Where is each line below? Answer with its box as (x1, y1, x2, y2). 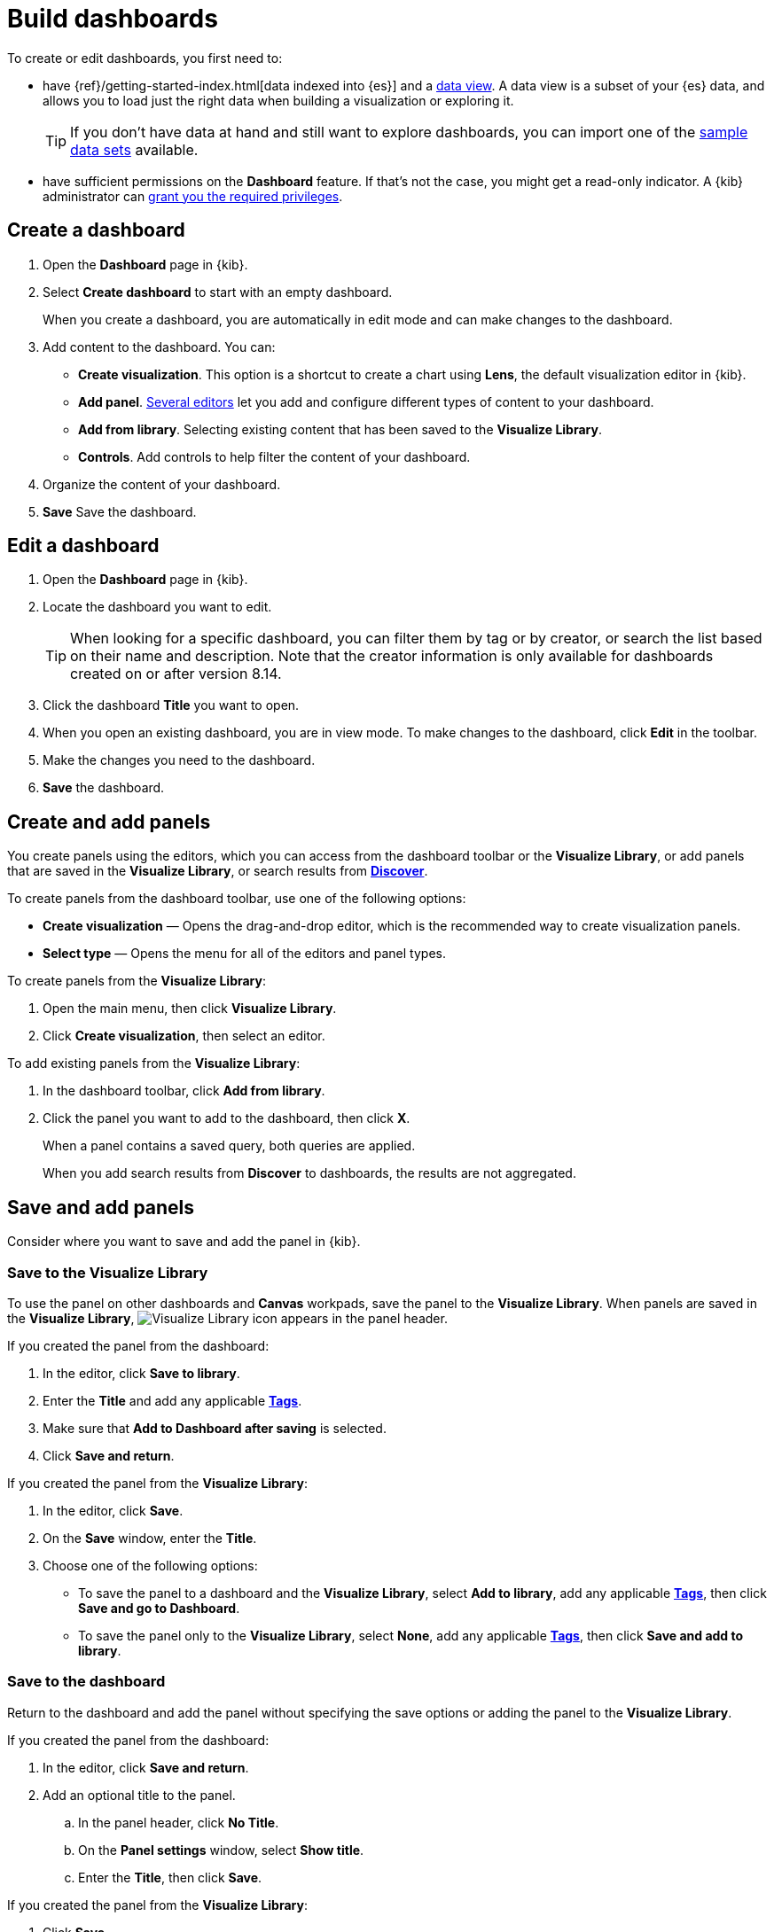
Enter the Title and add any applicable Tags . (43, 1392, 302, 1408)
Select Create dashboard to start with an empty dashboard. (43, 284, 393, 300)
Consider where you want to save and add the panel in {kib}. (7, 1234, 361, 1250)
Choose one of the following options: (43, 1557, 258, 1573)
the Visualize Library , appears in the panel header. (7, 1310, 448, 1326)
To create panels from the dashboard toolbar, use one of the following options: (7, 891, 466, 907)
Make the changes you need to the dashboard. (43, 752, 316, 768)
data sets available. (70, 140, 199, 159)
